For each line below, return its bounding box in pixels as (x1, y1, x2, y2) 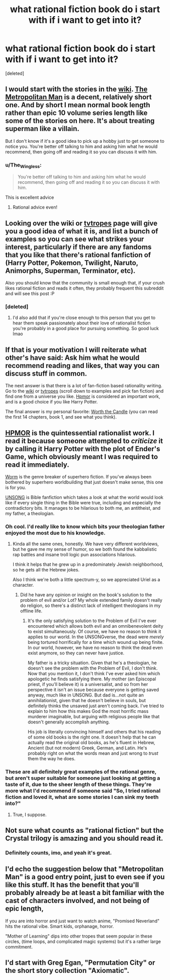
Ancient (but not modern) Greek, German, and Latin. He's (27, 745, 148, 751)
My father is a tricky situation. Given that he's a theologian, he (27, 660, 157, 666)
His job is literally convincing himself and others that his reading (27, 729, 161, 735)
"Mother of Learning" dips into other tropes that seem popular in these (5, 933, 153, 939)
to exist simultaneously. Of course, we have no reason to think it (27, 629, 161, 635)
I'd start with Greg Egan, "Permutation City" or (5, 958, 155, 967)
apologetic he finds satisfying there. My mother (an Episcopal (27, 676, 156, 682)
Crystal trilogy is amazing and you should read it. (5, 834, 163, 843)
